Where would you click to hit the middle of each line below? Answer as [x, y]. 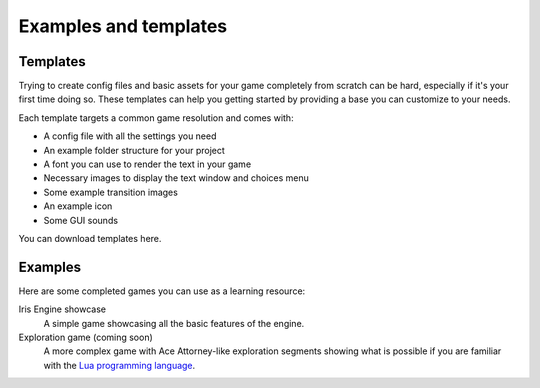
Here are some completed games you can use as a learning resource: [162, 291]
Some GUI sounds [81, 220]
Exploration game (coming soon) [86, 337]
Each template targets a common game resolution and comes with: [156, 117]
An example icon [78, 206]
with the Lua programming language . [119, 365]
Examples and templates [123, 26]
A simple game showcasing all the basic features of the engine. [174, 323]
